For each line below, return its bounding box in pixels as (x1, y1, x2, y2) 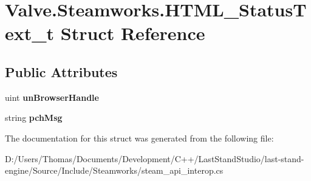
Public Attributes (5, 62, 118, 81)
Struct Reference (60, 21, 205, 46)
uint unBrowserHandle (5, 90, 99, 103)
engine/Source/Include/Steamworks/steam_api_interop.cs (5, 164, 224, 177)
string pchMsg (5, 111, 63, 124)
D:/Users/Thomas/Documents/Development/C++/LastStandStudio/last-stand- (5, 152, 304, 165)
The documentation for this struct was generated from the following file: (5, 131, 274, 144)
